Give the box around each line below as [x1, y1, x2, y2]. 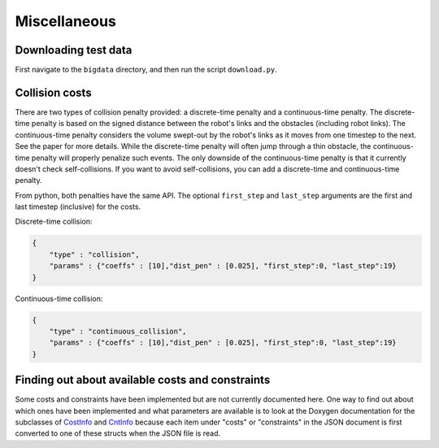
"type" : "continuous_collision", [49, 327, 187, 336]
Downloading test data [15, 43, 133, 57]
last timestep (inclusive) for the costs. [15, 202, 141, 211]
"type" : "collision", [49, 250, 140, 259]
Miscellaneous [15, 12, 117, 30]
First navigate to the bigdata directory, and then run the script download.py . [15, 65, 278, 75]
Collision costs [15, 85, 93, 99]
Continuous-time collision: [15, 294, 103, 303]
